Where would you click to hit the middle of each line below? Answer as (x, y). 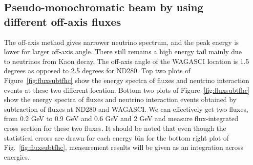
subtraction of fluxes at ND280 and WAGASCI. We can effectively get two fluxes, (126, 109)
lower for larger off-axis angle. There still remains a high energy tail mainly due (123, 52)
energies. (17, 156)
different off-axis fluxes (63, 21)
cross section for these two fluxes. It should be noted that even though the (115, 128)
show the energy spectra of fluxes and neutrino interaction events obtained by (120, 99)
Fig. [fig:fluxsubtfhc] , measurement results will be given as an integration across (124, 147)
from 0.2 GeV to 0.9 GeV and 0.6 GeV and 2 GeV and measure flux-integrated (121, 118)
